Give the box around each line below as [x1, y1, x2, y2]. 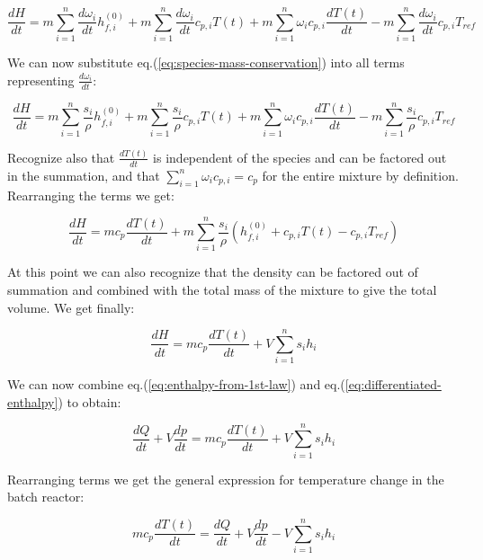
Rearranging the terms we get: [7, 185, 174, 204]
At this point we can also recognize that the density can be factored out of [7, 262, 418, 281]
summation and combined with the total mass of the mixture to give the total [7, 280, 437, 298]
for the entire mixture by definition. [262, 165, 459, 184]
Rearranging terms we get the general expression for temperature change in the [7, 469, 444, 488]
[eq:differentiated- [344, 375, 442, 394]
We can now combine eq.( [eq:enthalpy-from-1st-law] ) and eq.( [7, 375, 345, 394]
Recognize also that [7, 147, 115, 166]
